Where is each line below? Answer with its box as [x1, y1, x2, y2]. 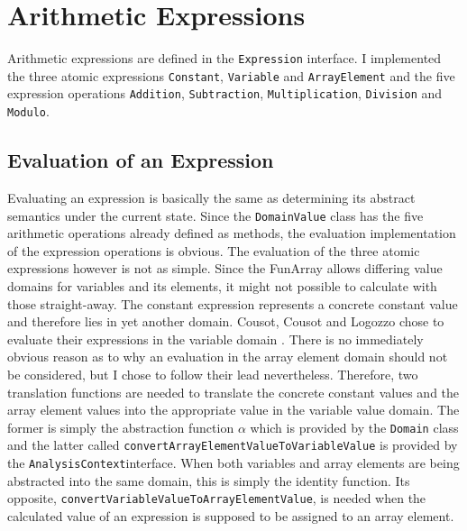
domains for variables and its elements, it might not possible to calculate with [7, 276, 437, 295]
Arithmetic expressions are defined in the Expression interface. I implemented [7, 49, 442, 68]
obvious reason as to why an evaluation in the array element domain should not [7, 347, 448, 366]
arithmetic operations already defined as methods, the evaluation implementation [7, 224, 456, 243]
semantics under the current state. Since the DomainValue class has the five [7, 206, 424, 224]
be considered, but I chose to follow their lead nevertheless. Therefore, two [7, 364, 418, 383]
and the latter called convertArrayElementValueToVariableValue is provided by [7, 435, 458, 454]
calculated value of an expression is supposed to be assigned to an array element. [7, 506, 454, 525]
